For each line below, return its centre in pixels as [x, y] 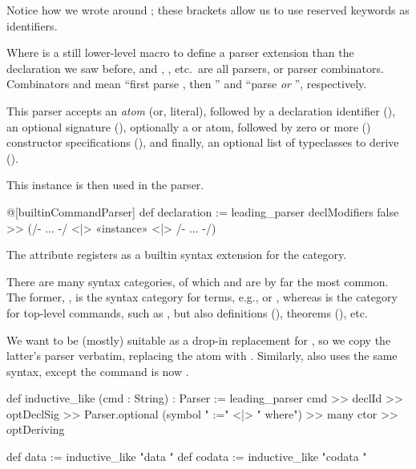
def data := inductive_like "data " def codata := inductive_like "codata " [187, 457]
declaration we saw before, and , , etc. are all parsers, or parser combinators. [195, 68]
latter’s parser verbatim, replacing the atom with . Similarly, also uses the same [202, 356]
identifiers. [32, 25]
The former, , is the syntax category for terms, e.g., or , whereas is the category [202, 297]
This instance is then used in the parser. [105, 185]
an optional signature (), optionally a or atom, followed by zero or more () [189, 126]
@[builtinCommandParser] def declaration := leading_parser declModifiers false [203, 211]
